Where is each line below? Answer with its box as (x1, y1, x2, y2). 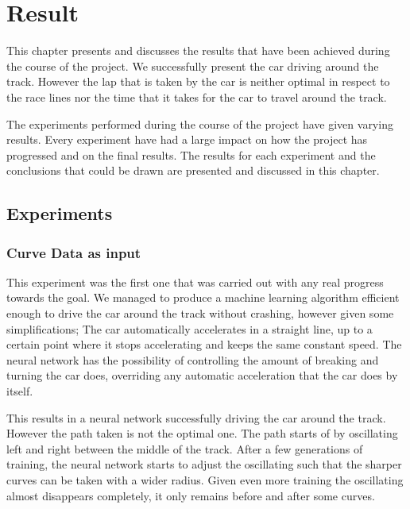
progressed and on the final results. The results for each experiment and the (6, 146, 376, 163)
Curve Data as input (6, 242, 141, 262)
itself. (6, 383, 33, 399)
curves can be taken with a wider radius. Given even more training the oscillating (6, 472, 404, 488)
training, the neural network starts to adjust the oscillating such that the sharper (6, 456, 402, 472)
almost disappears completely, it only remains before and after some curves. (6, 487, 375, 503)
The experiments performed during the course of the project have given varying (6, 115, 393, 132)
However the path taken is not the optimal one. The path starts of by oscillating (6, 425, 398, 442)
